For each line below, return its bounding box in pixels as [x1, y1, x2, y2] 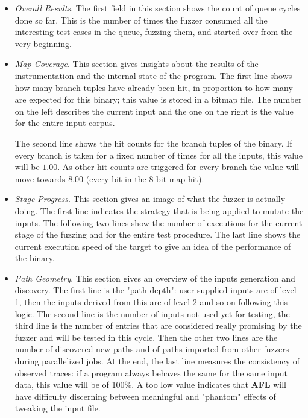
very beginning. [14, 37, 72, 49]
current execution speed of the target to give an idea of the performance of [14, 239, 291, 252]
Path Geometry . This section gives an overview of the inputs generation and [14, 271, 295, 284]
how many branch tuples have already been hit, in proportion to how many [14, 81, 293, 93]
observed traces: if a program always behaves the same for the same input [14, 366, 288, 379]
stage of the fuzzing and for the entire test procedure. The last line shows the [14, 228, 301, 241]
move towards [14, 172, 66, 185]
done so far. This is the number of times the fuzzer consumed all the [14, 13, 268, 26]
